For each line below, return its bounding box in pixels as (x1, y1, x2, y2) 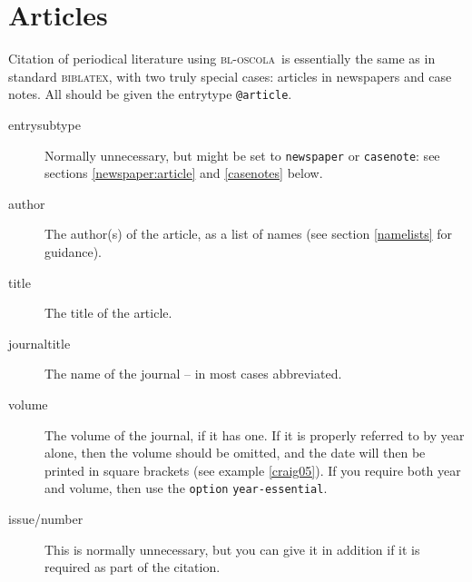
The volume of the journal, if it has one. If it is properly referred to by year (44, 425, 465, 444)
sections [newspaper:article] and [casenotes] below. (44, 163, 323, 182)
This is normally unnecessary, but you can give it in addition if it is (44, 539, 420, 558)
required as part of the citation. (44, 557, 221, 577)
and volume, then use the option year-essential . (44, 478, 328, 498)
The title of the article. (44, 303, 172, 322)
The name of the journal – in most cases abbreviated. (44, 364, 342, 383)
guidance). (44, 242, 103, 261)
